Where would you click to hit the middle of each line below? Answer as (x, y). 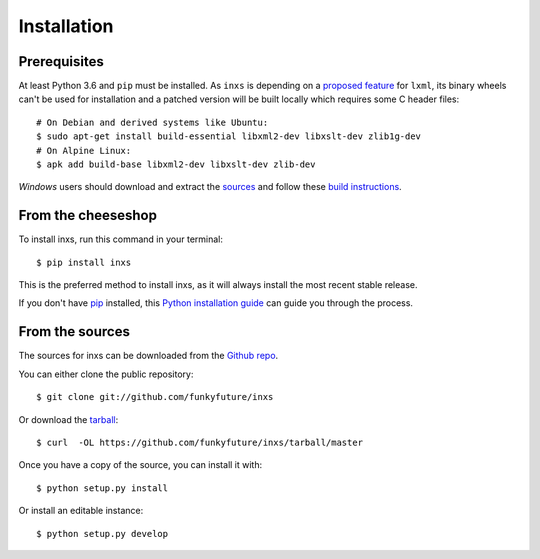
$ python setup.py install (102, 488)
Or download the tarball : (68, 419)
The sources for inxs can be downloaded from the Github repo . (148, 356)
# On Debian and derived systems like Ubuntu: (152, 122)
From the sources (74, 331)
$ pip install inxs (84, 262)
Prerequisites (61, 61)
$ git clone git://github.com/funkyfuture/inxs (155, 397)
